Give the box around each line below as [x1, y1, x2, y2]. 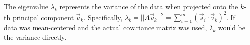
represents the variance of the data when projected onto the [59, 1, 238, 11]
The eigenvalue [4, 1, 48, 11]
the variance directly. [4, 32, 67, 42]
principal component [12, 12, 74, 22]
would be [218, 22, 246, 33]
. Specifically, [83, 12, 123, 22]
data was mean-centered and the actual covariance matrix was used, [4, 22, 207, 33]
